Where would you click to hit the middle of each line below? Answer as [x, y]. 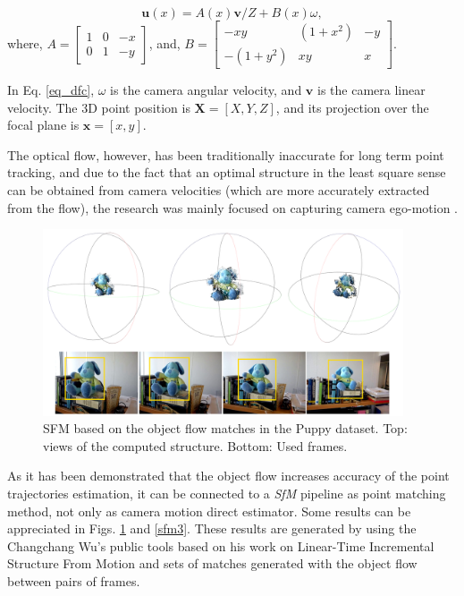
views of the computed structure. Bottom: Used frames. [195, 445]
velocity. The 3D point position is [99, 107]
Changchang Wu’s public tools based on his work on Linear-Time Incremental [221, 545]
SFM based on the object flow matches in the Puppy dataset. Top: [225, 428]
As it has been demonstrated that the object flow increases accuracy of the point [228, 476]
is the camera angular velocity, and [206, 90]
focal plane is [43, 125]
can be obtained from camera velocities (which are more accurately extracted [219, 190]
